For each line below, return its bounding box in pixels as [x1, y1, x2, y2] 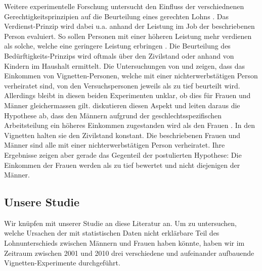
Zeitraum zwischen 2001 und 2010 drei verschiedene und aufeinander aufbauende [4, 247, 254, 258]
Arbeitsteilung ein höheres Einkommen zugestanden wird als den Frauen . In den [4, 120, 255, 130]
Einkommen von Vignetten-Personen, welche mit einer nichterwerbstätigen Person [4, 70, 258, 81]
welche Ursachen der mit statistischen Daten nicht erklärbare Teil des [4, 228, 220, 238]
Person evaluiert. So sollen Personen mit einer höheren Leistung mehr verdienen [4, 30, 252, 41]
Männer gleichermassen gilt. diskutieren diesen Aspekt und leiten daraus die [4, 100, 240, 110]
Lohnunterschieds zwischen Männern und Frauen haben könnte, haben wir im [4, 238, 245, 248]
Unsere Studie [4, 194, 80, 210]
